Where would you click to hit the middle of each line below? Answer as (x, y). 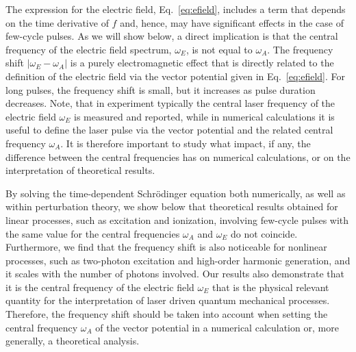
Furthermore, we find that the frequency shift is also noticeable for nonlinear (166, 247)
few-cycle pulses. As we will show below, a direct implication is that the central (172, 36)
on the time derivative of (57, 22)
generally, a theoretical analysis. (73, 341)
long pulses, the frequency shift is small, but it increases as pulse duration (161, 89)
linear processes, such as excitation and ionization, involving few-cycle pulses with (177, 219)
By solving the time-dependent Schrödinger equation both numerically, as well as (176, 193)
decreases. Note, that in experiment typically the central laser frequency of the (170, 103)
